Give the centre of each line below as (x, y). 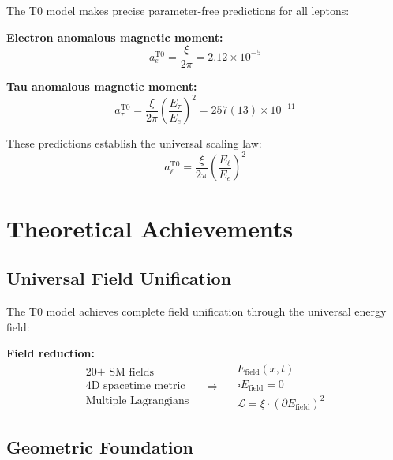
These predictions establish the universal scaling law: (134, 143)
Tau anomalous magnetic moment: (102, 86)
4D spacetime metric (135, 385)
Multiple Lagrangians (137, 400)
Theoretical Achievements (150, 228)
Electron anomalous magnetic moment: (115, 37)
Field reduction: (51, 353)
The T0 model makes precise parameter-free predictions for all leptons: (178, 10)
